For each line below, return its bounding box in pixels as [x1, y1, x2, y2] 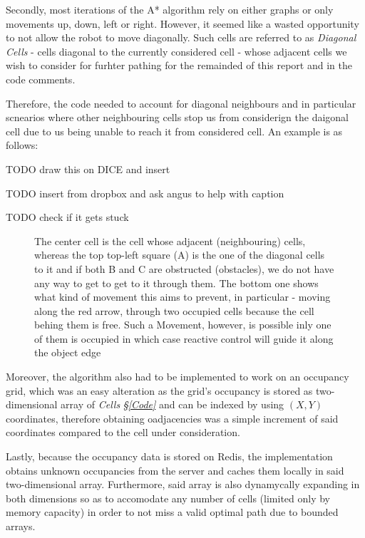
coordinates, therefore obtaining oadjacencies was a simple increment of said [6, 410, 339, 425]
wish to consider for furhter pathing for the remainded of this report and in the [6, 58, 352, 73]
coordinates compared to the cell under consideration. [6, 425, 240, 440]
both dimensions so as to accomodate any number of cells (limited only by [6, 490, 331, 505]
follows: [6, 138, 38, 152]
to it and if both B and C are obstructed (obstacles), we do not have [34, 261, 334, 276]
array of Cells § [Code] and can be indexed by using [61, 397, 284, 412]
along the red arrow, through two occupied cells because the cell [34, 303, 314, 318]
